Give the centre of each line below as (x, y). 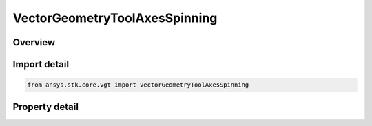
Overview (34, 42)
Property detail (46, 107)
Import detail (41, 64)
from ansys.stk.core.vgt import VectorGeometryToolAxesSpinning (138, 85)
